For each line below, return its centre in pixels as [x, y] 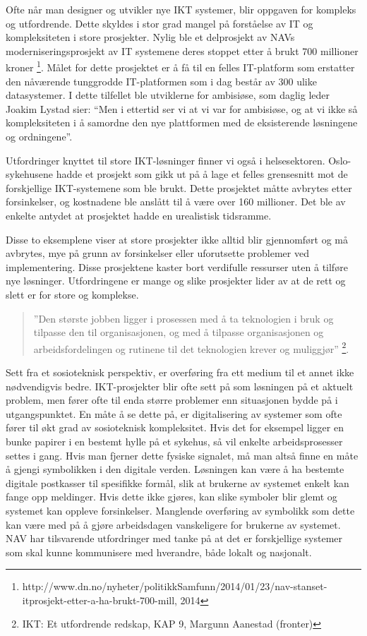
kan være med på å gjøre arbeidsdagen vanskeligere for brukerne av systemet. [173, 524]
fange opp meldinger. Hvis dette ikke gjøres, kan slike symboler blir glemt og [172, 497]
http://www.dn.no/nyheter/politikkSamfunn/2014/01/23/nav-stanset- [175, 586]
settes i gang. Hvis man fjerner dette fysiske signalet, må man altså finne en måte [182, 455]
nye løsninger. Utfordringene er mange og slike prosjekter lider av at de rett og [176, 281]
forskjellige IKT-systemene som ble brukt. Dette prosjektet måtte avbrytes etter [179, 187]
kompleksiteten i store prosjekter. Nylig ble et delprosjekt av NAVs [150, 37]
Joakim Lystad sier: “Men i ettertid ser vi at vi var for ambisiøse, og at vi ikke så [182, 108]
